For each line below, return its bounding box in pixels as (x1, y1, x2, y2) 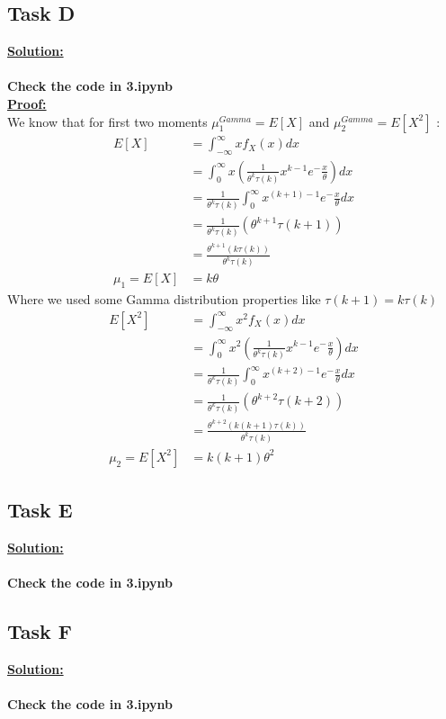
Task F (7, 617, 73, 645)
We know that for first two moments (7, 112, 208, 130)
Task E (7, 496, 73, 524)
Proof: (7, 94, 47, 112)
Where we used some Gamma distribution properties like (7, 290, 321, 309)
